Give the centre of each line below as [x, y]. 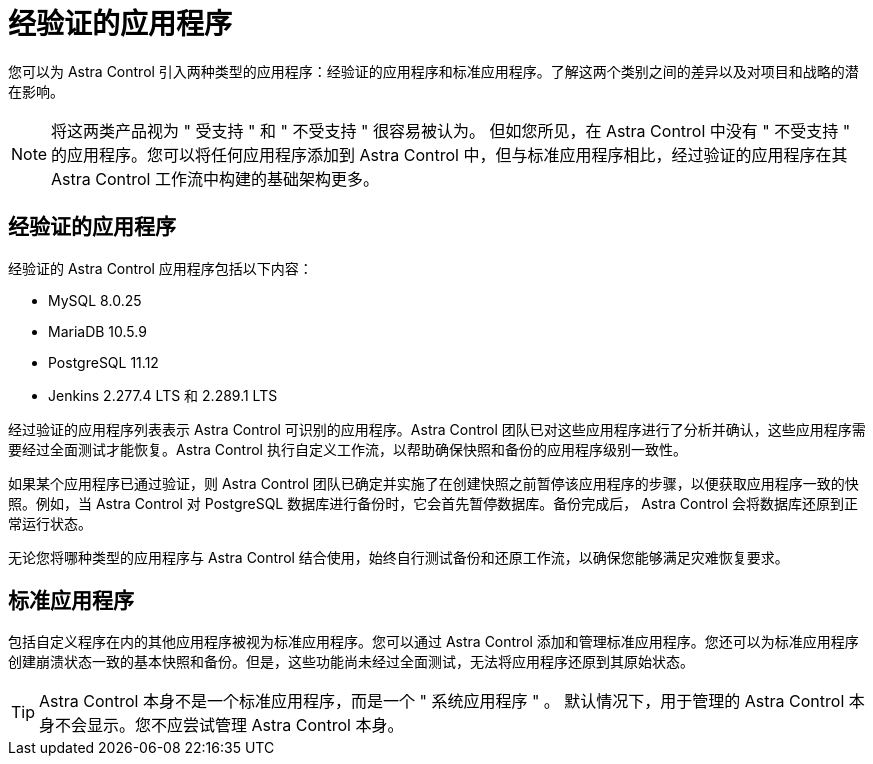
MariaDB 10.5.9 [97, 331]
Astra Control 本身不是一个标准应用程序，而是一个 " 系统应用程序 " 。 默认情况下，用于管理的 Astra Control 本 [452, 701]
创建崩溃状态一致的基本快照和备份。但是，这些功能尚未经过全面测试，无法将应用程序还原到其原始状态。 [351, 662]
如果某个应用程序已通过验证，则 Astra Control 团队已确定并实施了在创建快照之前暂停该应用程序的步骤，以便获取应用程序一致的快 [433, 483]
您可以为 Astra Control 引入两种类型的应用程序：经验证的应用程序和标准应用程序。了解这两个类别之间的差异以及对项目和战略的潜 [433, 71]
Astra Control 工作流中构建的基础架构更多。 [215, 178]
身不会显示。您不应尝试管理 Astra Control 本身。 [221, 725]
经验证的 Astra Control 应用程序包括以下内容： [160, 268]
